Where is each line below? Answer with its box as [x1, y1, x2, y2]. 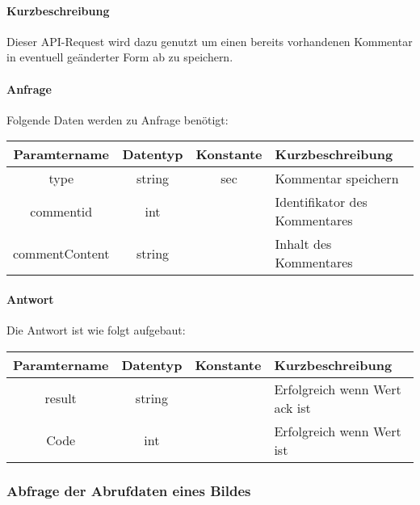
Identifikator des [275, 192, 367, 212]
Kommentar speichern [275, 169, 399, 188]
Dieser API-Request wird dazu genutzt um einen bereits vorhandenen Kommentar [6, 32, 413, 49]
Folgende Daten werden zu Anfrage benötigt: [6, 111, 229, 128]
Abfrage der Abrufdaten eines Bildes [6, 480, 251, 500]
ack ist [274, 398, 311, 417]
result [44, 389, 77, 408]
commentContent [13, 243, 110, 263]
